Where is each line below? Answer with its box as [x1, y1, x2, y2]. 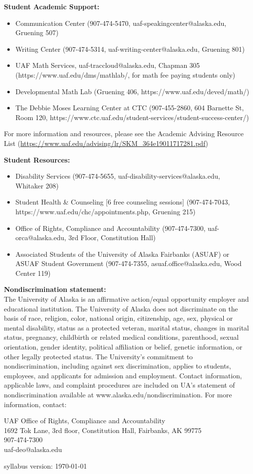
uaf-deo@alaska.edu [4, 444, 62, 454]
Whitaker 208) [15, 180, 59, 190]
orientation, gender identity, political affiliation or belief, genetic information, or [4, 342, 243, 352]
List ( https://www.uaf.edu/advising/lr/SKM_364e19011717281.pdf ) [4, 138, 209, 148]
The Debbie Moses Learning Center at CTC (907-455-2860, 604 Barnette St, [15, 103, 244, 113]
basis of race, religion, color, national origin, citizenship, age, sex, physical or [4, 313, 233, 323]
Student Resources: [4, 154, 70, 165]
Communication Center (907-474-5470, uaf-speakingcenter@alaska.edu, [15, 18, 227, 28]
